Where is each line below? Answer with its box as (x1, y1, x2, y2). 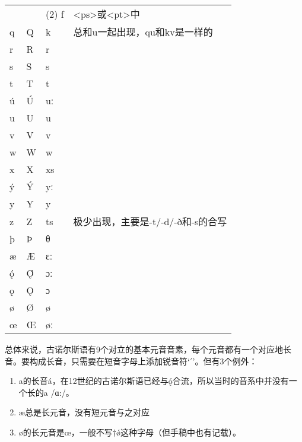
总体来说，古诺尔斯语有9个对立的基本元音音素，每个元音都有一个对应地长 (5, 343, 291, 355)
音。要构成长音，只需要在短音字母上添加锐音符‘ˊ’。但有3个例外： (5, 354, 258, 367)
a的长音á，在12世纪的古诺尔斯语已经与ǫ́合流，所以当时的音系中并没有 (18, 374, 289, 387)
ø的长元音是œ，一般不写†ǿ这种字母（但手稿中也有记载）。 (18, 425, 241, 438)
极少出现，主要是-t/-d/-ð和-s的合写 (73, 214, 227, 228)
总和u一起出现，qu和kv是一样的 (73, 25, 213, 39)
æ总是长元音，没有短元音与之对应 (18, 406, 150, 418)
